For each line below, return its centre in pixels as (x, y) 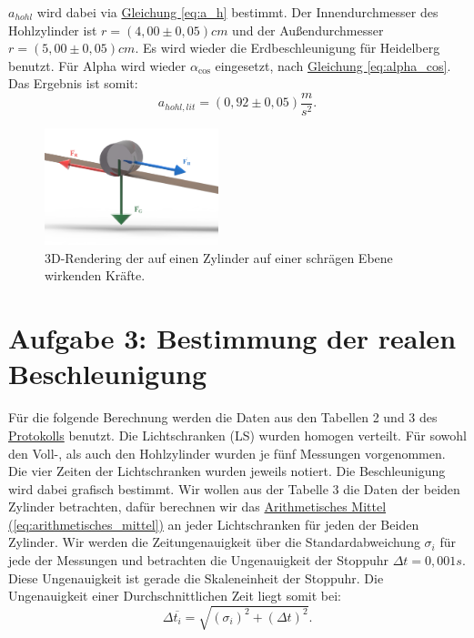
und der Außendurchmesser (308, 30)
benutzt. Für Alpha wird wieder (97, 65)
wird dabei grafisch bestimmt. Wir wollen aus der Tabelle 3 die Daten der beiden (234, 488)
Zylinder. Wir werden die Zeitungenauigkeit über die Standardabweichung (214, 542)
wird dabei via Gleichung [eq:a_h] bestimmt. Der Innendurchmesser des (237, 12)
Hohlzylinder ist (53, 30)
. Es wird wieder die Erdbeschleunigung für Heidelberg (287, 48)
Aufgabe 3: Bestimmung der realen (232, 338)
